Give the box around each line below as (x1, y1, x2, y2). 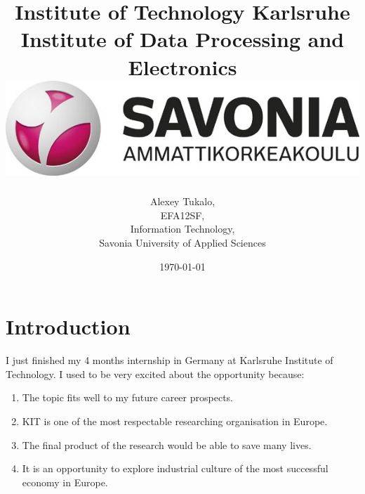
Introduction (6, 312, 131, 341)
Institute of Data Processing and (20, 25, 345, 53)
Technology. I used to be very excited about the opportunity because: (6, 366, 305, 381)
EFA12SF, (160, 207, 205, 222)
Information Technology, (130, 221, 235, 236)
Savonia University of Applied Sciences (99, 235, 266, 250)
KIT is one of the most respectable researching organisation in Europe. (22, 413, 328, 428)
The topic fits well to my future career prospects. (22, 390, 233, 405)
